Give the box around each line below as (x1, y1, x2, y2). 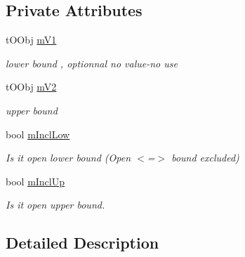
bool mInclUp (6, 173, 65, 188)
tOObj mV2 (6, 79, 57, 94)
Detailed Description (6, 232, 159, 253)
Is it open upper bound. (6, 197, 105, 212)
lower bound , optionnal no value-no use (6, 55, 178, 70)
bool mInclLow (6, 126, 70, 141)
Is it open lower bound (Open (6, 150, 131, 165)
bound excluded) (171, 150, 239, 165)
